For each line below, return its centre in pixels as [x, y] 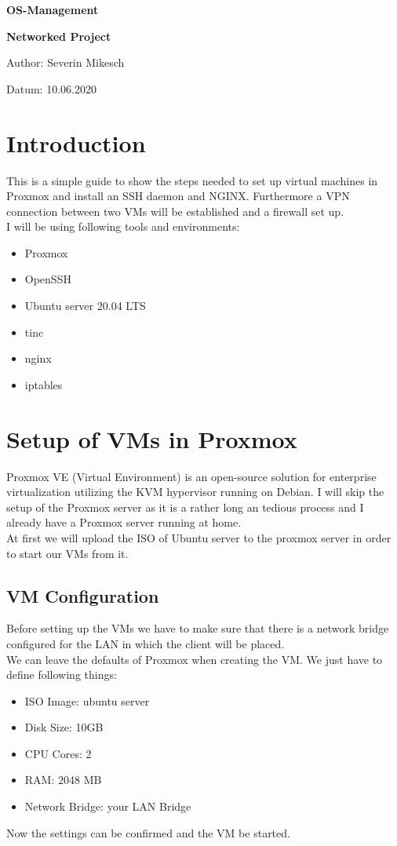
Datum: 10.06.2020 [51, 88]
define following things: [62, 675]
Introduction [76, 142]
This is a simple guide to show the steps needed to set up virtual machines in [192, 180]
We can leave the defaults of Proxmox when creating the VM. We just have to [195, 659]
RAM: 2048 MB [63, 780]
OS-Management [53, 9]
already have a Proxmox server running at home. [124, 522]
